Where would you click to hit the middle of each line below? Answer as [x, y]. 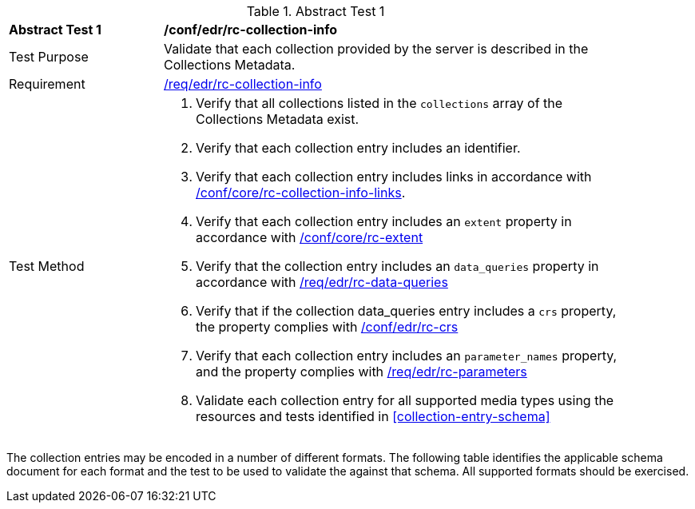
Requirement [47, 84]
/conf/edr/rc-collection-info [251, 30]
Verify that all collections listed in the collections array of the [379, 103]
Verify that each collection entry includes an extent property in [384, 221]
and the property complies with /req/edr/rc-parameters [361, 372]
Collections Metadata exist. [278, 119]
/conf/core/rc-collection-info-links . [301, 193]
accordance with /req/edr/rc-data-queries [322, 282]
